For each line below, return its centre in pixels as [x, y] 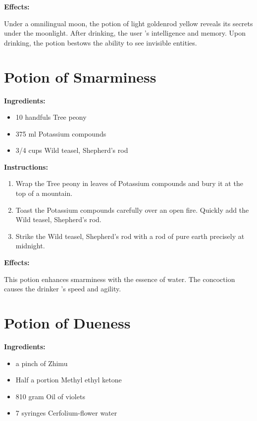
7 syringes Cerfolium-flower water [66, 413]
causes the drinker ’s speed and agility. [63, 289]
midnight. [30, 246]
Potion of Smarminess [80, 76]
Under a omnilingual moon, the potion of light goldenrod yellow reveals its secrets [128, 23]
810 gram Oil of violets [50, 396]
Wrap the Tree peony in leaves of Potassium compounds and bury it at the [129, 183]
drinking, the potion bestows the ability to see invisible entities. [101, 42]
